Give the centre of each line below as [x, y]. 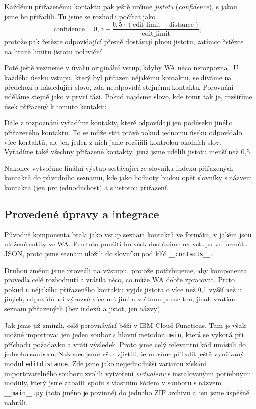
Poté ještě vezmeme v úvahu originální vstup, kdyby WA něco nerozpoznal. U [122, 68]
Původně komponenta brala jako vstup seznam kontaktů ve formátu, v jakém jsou [128, 234]
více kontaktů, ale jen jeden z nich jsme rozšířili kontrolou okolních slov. [113, 142]
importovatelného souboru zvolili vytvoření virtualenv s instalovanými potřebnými [128, 373]
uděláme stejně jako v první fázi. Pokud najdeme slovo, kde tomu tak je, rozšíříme [128, 96]
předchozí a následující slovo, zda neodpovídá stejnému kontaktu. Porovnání [119, 87]
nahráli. [16, 402]
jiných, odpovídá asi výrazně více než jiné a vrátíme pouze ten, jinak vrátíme [121, 299]
